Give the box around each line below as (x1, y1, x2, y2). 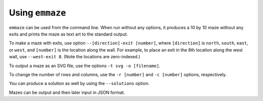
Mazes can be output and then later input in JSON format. (9, 89, 125, 95)
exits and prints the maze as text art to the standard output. (9, 31, 128, 37)
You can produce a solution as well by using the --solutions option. (9, 81, 150, 86)
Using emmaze (9, 7, 66, 18)
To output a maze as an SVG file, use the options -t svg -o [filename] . (9, 63, 161, 68)
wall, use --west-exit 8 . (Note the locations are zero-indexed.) (9, 54, 141, 60)
